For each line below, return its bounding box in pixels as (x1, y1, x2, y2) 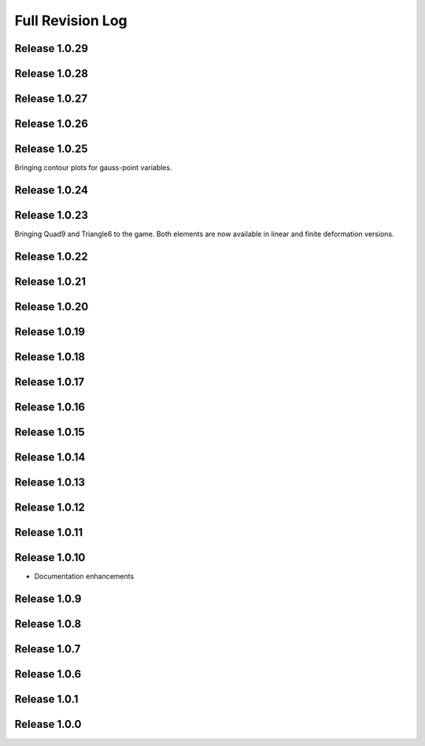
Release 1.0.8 (14, 617, 82, 630)
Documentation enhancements (34, 571, 135, 582)
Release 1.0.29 (14, 42, 88, 55)
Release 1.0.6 (14, 667, 82, 681)
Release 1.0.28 (14, 67, 88, 80)
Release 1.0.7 (14, 642, 81, 656)
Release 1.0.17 (14, 375, 85, 389)
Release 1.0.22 (14, 249, 88, 263)
